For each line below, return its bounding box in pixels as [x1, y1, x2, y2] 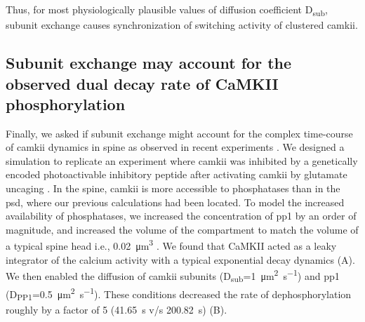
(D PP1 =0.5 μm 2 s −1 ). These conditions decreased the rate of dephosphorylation [6, 285, 352, 303]
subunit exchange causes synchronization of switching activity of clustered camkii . [6, 18, 358, 32]
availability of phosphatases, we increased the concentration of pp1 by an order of [6, 208, 357, 223]
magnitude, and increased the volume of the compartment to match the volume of [6, 222, 359, 236]
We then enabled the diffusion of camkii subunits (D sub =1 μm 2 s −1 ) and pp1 [6, 267, 340, 285]
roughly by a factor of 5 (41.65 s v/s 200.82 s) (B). [6, 302, 227, 316]
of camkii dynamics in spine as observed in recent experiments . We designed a [6, 140, 345, 154]
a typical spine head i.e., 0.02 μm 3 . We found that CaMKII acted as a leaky [6, 236, 337, 253]
